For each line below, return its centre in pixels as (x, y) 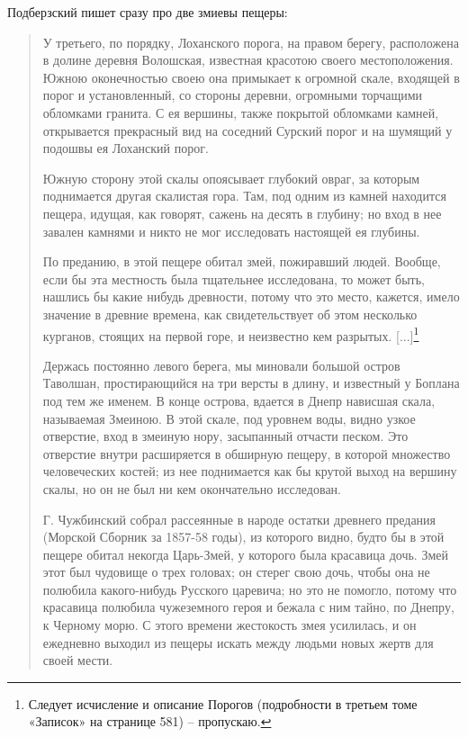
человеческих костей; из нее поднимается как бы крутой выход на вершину (250, 471)
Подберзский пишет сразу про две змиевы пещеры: (148, 12)
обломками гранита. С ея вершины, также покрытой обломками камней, (241, 112)
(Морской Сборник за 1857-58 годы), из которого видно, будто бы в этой (243, 537)
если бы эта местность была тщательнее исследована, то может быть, (234, 279)
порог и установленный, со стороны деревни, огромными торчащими (233, 95)
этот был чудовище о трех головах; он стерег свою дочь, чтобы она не (236, 572)
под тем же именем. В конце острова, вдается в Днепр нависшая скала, (239, 400)
